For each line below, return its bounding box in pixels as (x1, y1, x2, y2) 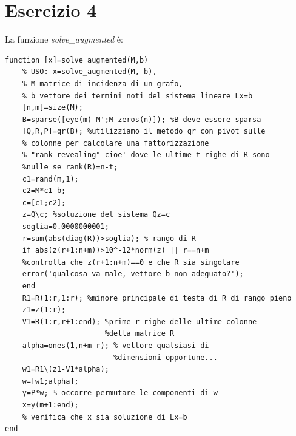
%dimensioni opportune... (113, 353, 218, 362)
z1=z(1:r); (22, 305, 66, 315)
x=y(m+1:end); (22, 400, 79, 409)
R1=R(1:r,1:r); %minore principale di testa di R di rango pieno (22, 293, 292, 302)
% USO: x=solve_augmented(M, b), (22, 67, 157, 77)
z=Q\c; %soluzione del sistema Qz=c (22, 210, 170, 219)
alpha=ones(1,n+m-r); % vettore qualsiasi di (22, 341, 209, 350)
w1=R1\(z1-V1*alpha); (22, 365, 109, 374)
